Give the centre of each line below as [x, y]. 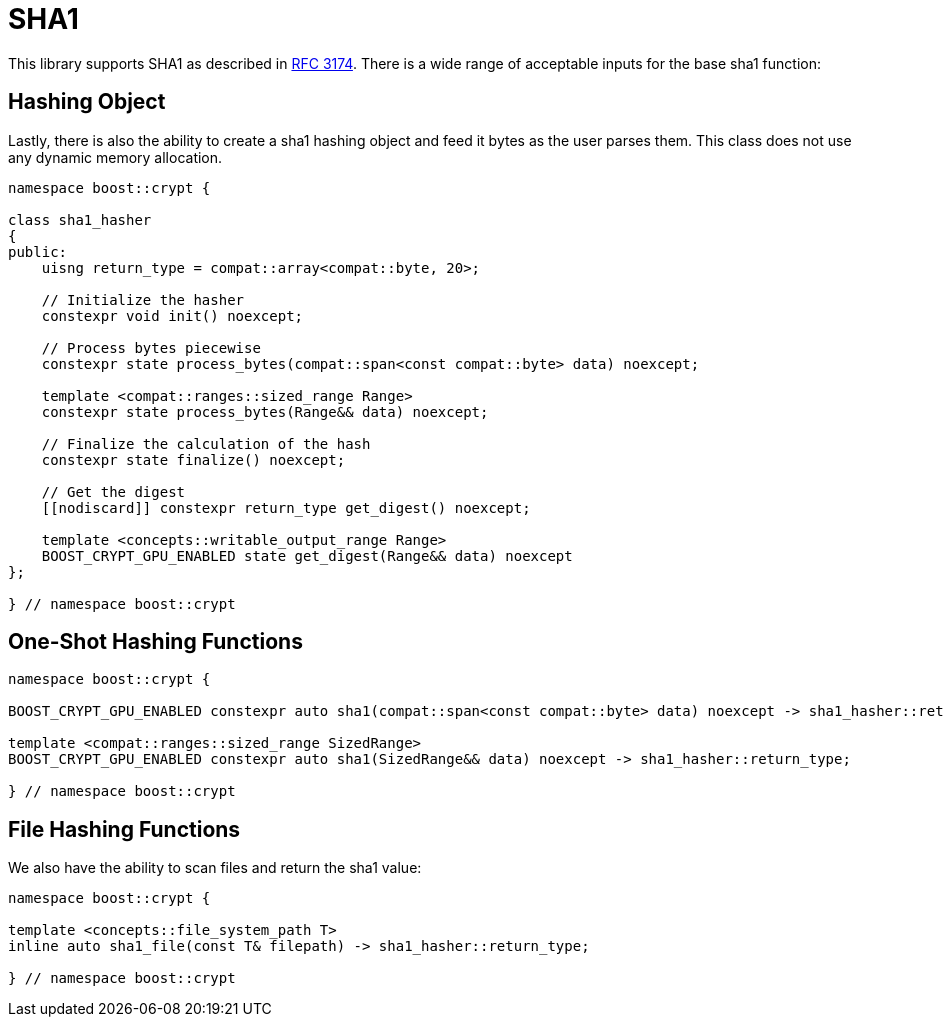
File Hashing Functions [124, 829]
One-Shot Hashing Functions [155, 642]
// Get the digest [113, 491]
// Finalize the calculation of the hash [206, 443]
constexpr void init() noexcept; [172, 315]
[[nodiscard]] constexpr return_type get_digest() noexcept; [286, 507]
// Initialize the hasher [143, 299]
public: [38, 251]
